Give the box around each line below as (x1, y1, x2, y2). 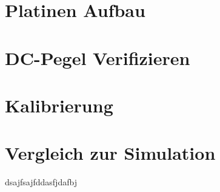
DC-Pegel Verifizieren (5, 45, 190, 70)
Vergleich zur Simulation (5, 140, 216, 165)
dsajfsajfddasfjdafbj (5, 176, 77, 188)
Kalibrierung (5, 92, 113, 117)
